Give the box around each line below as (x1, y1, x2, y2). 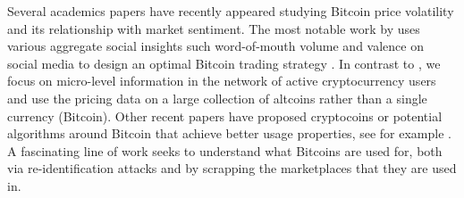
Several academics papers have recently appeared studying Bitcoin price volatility (7, 2, 454, 20)
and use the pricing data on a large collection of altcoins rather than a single (7, 88, 427, 107)
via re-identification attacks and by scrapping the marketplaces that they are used (7, 159, 457, 177)
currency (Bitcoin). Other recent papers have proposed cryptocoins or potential (7, 106, 443, 125)
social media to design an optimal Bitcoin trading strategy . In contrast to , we (7, 54, 441, 72)
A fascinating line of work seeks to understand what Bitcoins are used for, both (7, 141, 443, 160)
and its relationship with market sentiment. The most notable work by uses (7, 19, 420, 37)
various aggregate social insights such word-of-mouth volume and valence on (7, 37, 424, 55)
